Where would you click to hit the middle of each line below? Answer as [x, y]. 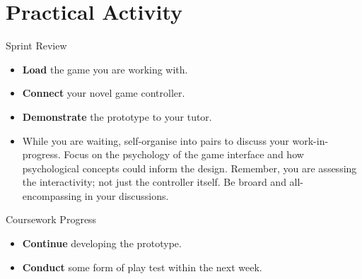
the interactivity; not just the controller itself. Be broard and [154, 182]
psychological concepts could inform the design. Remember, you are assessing [189, 168]
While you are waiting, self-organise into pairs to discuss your [156, 140]
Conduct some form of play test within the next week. [142, 267]
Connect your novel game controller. [104, 93]
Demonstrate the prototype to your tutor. [117, 116]
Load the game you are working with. [105, 69]
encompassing [52, 195]
